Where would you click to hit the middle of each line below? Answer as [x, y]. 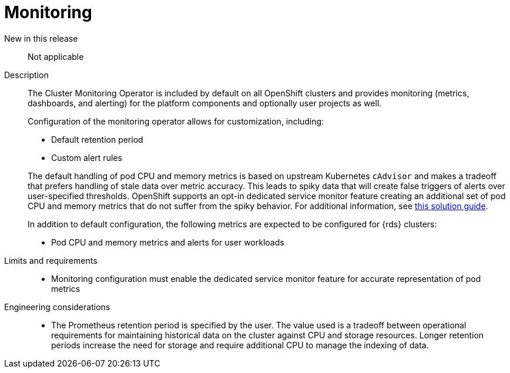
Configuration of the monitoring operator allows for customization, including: [176, 121]
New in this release [41, 38]
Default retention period [97, 139]
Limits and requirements [51, 260]
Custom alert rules [87, 157]
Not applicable [56, 56]
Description [26, 75]
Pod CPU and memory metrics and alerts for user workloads [168, 242]
